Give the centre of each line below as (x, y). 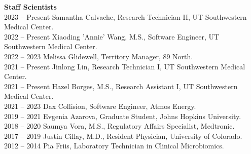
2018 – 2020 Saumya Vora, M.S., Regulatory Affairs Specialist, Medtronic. (119, 126)
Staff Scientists (30, 7)
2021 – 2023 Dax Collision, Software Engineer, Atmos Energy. (100, 106)
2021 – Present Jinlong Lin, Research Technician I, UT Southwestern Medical (125, 66)
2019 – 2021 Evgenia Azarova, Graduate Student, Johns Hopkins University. (123, 116)
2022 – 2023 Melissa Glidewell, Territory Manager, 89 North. (99, 56)
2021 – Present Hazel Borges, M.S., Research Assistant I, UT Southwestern (121, 86)
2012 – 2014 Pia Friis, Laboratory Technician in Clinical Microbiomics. (114, 146)
